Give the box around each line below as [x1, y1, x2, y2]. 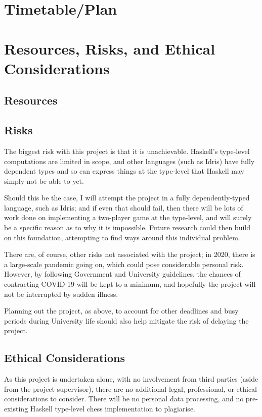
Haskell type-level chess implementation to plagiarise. [30, 403, 195, 413]
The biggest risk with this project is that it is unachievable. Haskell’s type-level [4, 145, 250, 156]
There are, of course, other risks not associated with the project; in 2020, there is [4, 249, 255, 259]
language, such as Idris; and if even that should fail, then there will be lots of [4, 202, 243, 213]
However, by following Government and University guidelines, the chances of [4, 269, 241, 279]
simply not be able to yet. [4, 175, 84, 186]
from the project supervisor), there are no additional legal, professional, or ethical [4, 383, 257, 394]
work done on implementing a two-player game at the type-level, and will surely [4, 212, 252, 223]
